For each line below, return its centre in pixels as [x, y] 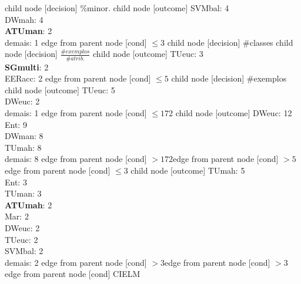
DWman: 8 [24, 136]
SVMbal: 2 [24, 251]
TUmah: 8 [23, 147]
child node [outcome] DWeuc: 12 [234, 113]
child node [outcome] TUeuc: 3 [148, 54]
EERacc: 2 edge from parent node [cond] [78, 78]
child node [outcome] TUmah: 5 [188, 170]
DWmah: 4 [24, 19]
